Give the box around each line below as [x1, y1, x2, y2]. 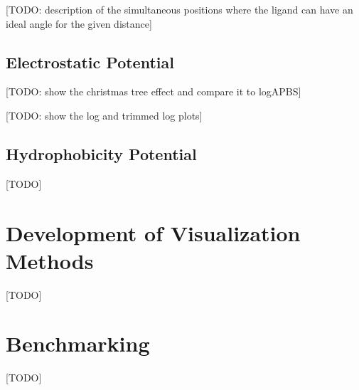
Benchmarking [6, 329, 150, 358]
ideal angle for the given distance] [6, 16, 152, 31]
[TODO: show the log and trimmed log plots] [6, 107, 203, 122]
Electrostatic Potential [6, 51, 174, 73]
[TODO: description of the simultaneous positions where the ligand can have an [6, 2, 353, 16]
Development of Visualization [6, 218, 301, 247]
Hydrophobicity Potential [6, 142, 197, 164]
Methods [6, 246, 94, 275]
